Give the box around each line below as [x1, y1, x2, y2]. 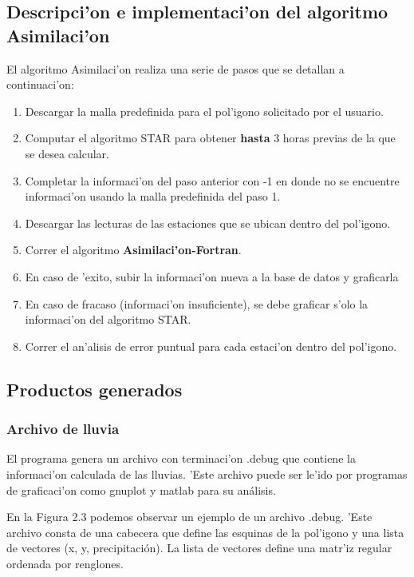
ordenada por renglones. [6, 555, 124, 571]
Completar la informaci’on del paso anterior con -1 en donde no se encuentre [25, 172, 400, 189]
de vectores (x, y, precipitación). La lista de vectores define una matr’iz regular [6, 539, 392, 556]
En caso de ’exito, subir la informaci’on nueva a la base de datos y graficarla [25, 268, 399, 285]
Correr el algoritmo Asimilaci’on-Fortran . [25, 241, 242, 258]
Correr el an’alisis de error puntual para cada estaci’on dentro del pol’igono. [25, 337, 397, 354]
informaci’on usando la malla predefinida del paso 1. [25, 188, 281, 205]
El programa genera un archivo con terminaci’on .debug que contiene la [6, 450, 356, 467]
